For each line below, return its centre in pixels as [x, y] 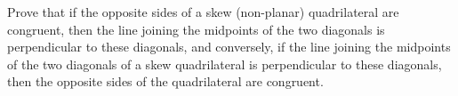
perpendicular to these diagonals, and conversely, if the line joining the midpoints [229, 47]
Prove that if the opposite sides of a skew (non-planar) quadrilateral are [203, 12]
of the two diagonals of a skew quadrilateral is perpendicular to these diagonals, [225, 64]
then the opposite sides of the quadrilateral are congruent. [165, 81]
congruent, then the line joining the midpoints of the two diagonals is [196, 29]
